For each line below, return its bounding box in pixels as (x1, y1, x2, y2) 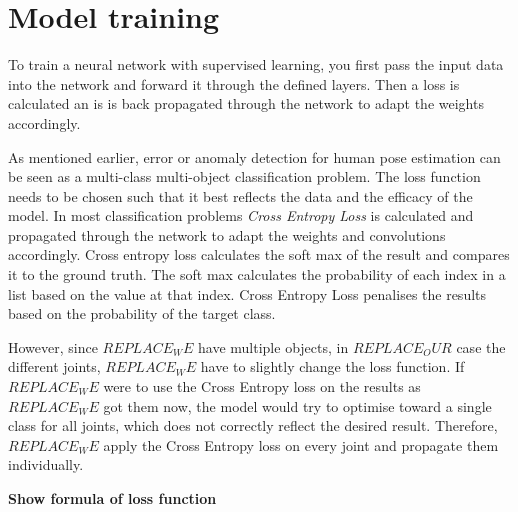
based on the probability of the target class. (8, 303, 276, 324)
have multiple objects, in (198, 336, 349, 357)
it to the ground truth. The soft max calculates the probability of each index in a (8, 264, 506, 285)
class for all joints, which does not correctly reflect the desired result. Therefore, (8, 415, 498, 436)
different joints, (8, 356, 101, 377)
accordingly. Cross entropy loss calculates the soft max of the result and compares (8, 244, 510, 265)
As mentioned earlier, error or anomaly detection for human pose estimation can (8, 146, 501, 167)
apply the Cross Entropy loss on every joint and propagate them (103, 434, 499, 455)
